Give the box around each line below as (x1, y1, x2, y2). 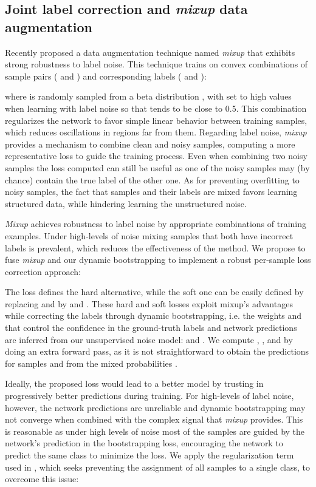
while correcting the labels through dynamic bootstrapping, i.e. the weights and (5, 309, 302, 322)
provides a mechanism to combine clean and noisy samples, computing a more (5, 137, 295, 150)
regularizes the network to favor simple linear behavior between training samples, (5, 114, 307, 126)
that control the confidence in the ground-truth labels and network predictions (5, 321, 297, 334)
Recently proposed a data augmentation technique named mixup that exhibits (5, 46, 295, 58)
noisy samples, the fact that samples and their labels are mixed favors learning (5, 185, 298, 198)
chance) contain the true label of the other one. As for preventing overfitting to (5, 173, 300, 186)
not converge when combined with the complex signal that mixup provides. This (5, 413, 303, 426)
